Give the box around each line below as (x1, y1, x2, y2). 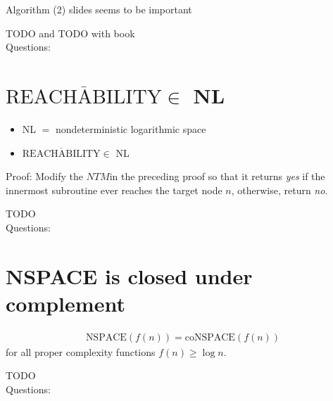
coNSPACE (184, 332, 235, 343)
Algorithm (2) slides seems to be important (6, 2, 192, 16)
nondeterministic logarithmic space (56, 121, 206, 136)
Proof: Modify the (6, 169, 83, 184)
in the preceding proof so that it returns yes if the (109, 169, 325, 184)
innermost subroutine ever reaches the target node (6, 182, 222, 197)
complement (6, 288, 125, 317)
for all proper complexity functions (6, 344, 156, 359)
